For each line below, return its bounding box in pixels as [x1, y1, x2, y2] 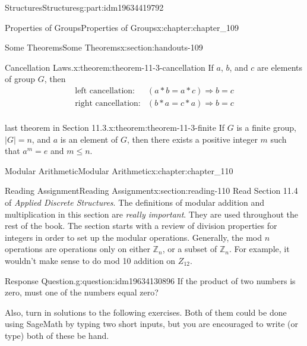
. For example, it [229, 243, 290, 255]
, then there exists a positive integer [126, 133, 258, 145]
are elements [257, 61, 302, 73]
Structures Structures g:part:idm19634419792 [5, 1, 164, 13]
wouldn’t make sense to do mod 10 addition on [5, 254, 176, 266]
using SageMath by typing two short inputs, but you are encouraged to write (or [5, 317, 298, 330]
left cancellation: [75, 86, 135, 95]
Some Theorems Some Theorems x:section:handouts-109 [5, 41, 203, 54]
